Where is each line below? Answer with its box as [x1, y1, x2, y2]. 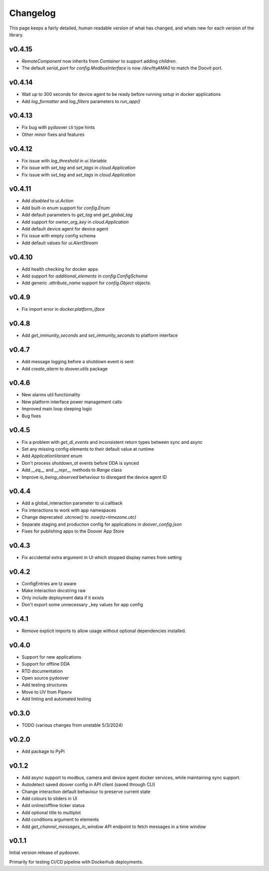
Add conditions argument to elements [21, 817, 99, 823]
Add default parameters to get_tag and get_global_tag [21, 212, 133, 218]
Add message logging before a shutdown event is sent [21, 359, 134, 365]
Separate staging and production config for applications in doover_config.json [21, 521, 182, 527]
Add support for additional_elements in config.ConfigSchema [21, 273, 148, 279]
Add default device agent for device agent [21, 225, 109, 232]
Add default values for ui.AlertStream [21, 240, 98, 246]
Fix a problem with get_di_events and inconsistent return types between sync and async [21, 439, 203, 445]
